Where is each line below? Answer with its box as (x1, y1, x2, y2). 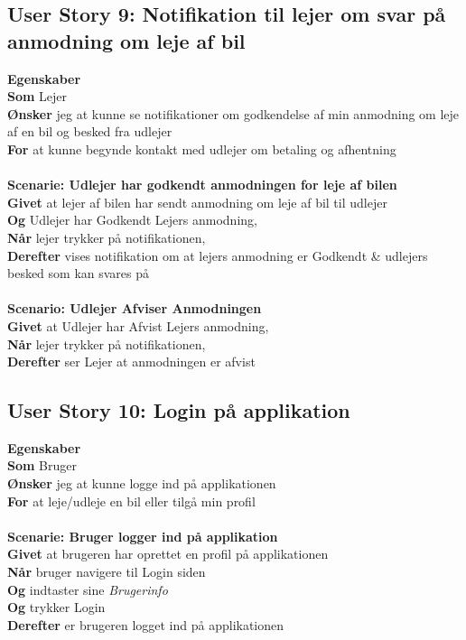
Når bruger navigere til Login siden (7, 562, 206, 581)
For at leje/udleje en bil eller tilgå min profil (7, 491, 256, 510)
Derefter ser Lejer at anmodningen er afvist (7, 352, 256, 371)
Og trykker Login (7, 598, 106, 617)
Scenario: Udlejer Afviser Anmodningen (7, 299, 262, 318)
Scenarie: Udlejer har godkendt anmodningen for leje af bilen (7, 175, 397, 194)
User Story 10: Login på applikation (7, 396, 350, 424)
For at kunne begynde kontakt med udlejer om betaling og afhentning (7, 139, 396, 158)
